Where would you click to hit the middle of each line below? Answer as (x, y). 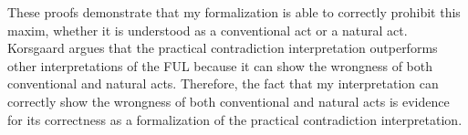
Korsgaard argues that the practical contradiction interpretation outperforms (223, 48)
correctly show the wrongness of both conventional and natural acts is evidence (229, 101)
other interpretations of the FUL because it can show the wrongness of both (220, 65)
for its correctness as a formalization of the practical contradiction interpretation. (235, 119)
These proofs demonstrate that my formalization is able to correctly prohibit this (234, 12)
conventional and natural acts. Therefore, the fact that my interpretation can (223, 83)
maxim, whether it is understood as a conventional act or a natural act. (208, 30)
